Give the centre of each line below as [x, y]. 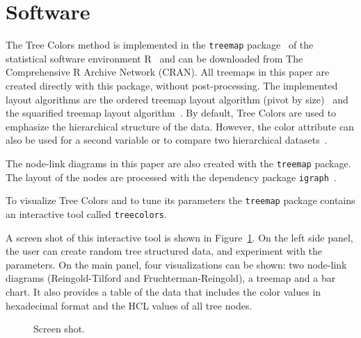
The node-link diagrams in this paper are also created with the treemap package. [178, 163]
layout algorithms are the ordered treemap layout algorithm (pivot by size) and [177, 99]
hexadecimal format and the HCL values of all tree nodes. [129, 305]
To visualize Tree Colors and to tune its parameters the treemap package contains [180, 200]
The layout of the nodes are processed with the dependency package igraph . [171, 177]
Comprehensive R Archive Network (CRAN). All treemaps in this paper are [168, 72]
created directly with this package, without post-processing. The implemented [172, 85]
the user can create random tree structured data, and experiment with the [164, 251]
